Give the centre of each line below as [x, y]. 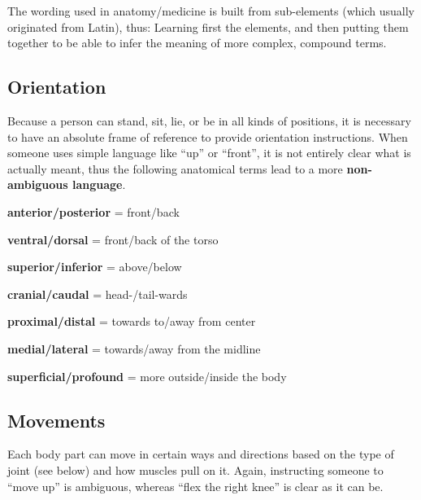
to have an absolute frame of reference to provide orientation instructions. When [208, 136]
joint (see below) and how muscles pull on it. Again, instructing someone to [195, 469]
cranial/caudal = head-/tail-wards [98, 294]
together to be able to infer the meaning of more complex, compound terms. [197, 43]
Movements [56, 420]
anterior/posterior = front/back [93, 211]
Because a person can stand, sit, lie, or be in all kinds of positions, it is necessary [209, 120]
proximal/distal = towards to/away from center [132, 321]
